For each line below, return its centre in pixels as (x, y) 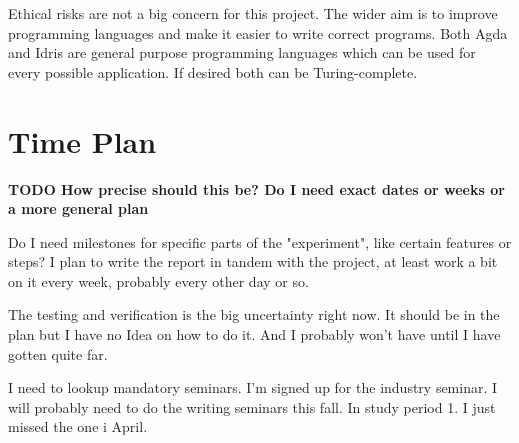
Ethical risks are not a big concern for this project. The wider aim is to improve (253, 13)
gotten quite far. (58, 353)
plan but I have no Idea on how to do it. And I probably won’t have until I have (254, 334)
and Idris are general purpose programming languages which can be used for (242, 52)
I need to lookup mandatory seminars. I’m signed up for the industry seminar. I (253, 387)
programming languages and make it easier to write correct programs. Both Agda (258, 32)
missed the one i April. (78, 426)
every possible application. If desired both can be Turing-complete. (213, 71)
